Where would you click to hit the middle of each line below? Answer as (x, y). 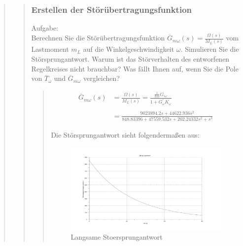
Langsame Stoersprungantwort (117, 237)
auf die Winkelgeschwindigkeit (129, 49)
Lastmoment (50, 49)
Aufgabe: (45, 28)
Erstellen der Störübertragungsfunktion (112, 9)
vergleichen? (101, 78)
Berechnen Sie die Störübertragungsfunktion (98, 38)
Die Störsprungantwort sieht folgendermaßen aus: (125, 134)
